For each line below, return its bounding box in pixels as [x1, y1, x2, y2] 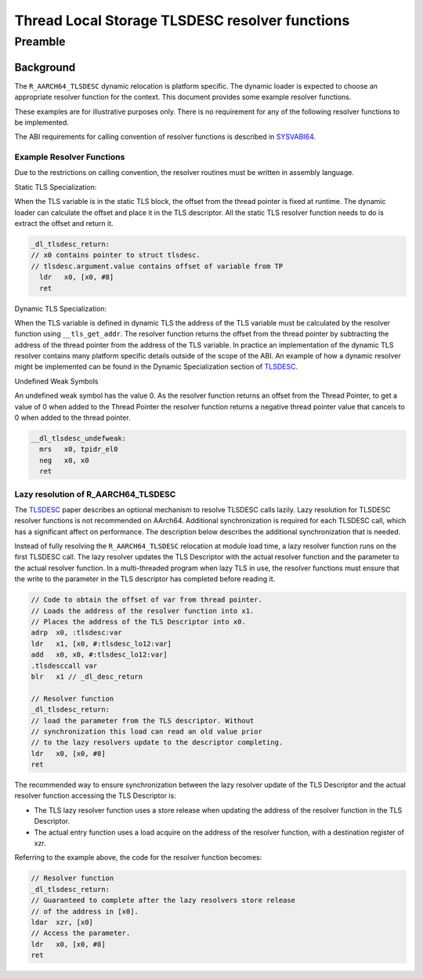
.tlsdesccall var [31, 661, 98, 670]
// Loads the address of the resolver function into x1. [31, 606, 255, 615]
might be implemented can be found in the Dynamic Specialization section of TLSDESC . [14, 362, 298, 372]
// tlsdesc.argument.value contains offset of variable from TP [31, 261, 284, 271]
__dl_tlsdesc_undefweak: [31, 434, 127, 443]
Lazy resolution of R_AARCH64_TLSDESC [14, 489, 176, 500]
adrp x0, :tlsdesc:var [31, 628, 123, 637]
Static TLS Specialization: [14, 182, 97, 191]
